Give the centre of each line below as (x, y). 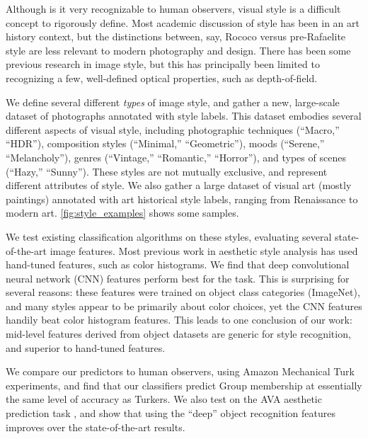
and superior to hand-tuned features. (86, 347)
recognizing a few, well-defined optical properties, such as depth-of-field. (162, 78)
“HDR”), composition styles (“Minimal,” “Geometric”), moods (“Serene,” (165, 143)
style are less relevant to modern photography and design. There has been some (178, 50)
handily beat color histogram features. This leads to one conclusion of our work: (179, 320)
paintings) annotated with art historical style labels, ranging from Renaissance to (182, 199)
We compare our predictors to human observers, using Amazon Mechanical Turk (180, 371)
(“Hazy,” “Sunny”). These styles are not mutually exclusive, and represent (167, 171)
